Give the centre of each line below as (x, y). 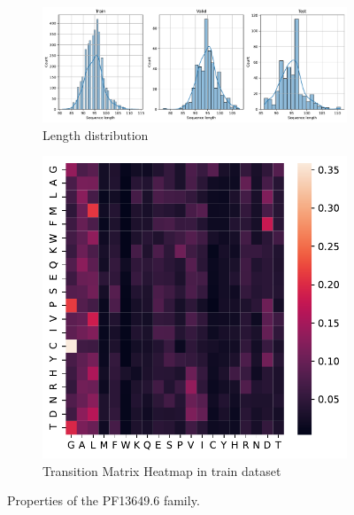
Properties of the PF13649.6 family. (104, 500)
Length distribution (96, 134)
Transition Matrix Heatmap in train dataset (162, 470)
